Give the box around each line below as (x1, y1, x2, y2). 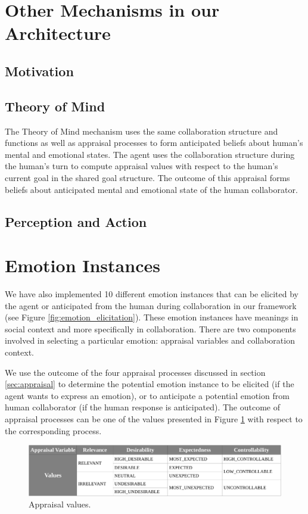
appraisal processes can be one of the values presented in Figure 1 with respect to (5, 412, 303, 425)
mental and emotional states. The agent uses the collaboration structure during (5, 148, 295, 160)
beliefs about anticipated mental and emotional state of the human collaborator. (5, 183, 298, 195)
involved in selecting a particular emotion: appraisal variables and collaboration (5, 334, 295, 347)
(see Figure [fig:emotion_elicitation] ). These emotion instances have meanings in (5, 311, 298, 323)
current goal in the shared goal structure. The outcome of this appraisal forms (5, 171, 290, 183)
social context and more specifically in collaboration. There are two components (5, 322, 296, 335)
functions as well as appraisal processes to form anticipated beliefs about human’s (5, 136, 303, 149)
